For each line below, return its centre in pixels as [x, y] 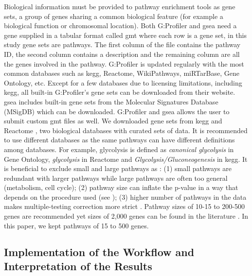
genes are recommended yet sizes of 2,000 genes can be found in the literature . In [126, 216]
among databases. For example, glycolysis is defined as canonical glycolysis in [119, 149]
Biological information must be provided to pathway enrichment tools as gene [120, 6]
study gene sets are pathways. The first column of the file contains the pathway [122, 44]
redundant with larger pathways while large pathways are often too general [116, 178]
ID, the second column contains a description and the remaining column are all [122, 54]
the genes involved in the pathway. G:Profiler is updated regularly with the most [124, 63]
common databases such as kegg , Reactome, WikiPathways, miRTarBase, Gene [122, 73]
